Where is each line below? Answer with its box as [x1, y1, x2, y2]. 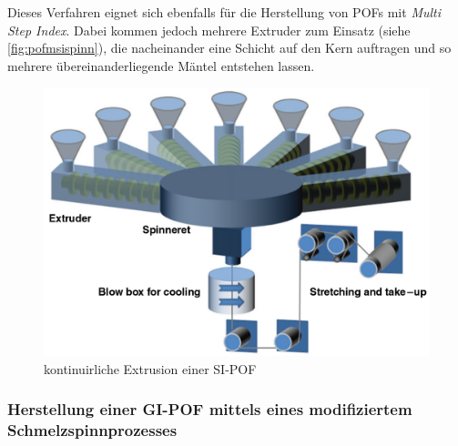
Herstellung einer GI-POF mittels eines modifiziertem [7, 398, 412, 421]
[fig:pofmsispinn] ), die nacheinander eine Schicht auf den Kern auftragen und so [7, 38, 452, 57]
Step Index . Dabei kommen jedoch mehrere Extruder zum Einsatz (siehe [7, 20, 411, 39]
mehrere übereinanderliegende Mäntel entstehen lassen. [7, 56, 315, 75]
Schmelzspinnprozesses [7, 419, 178, 441]
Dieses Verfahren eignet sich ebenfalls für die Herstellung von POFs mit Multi [7, 3, 441, 21]
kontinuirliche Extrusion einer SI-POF [44, 359, 257, 378]
